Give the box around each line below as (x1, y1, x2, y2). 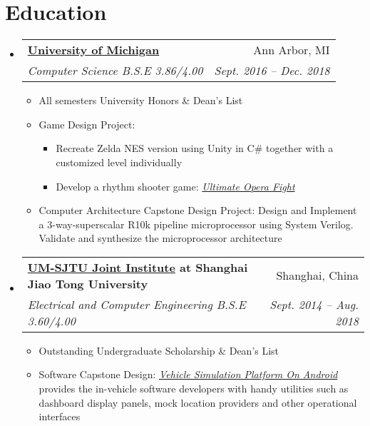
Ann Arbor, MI (253, 41, 330, 59)
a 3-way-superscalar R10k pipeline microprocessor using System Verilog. (38, 216, 354, 231)
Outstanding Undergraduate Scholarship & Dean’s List (38, 343, 279, 357)
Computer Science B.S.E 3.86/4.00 (27, 62, 203, 79)
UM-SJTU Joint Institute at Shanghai (27, 258, 248, 275)
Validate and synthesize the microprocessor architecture (38, 230, 282, 245)
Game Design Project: (38, 116, 135, 131)
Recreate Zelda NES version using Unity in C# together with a (56, 141, 334, 156)
